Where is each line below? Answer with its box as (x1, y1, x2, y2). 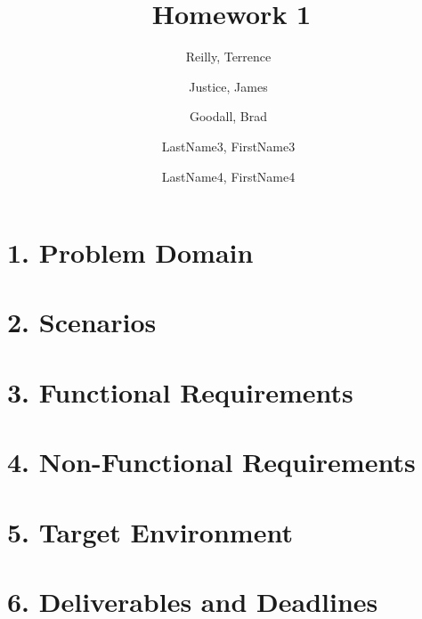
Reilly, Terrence (185, 47, 272, 66)
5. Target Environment (7, 513, 293, 550)
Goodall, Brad (189, 107, 268, 126)
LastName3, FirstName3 (161, 136, 296, 155)
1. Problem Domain (7, 234, 254, 271)
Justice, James (189, 77, 268, 95)
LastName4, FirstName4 (161, 167, 296, 185)
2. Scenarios (7, 304, 157, 340)
